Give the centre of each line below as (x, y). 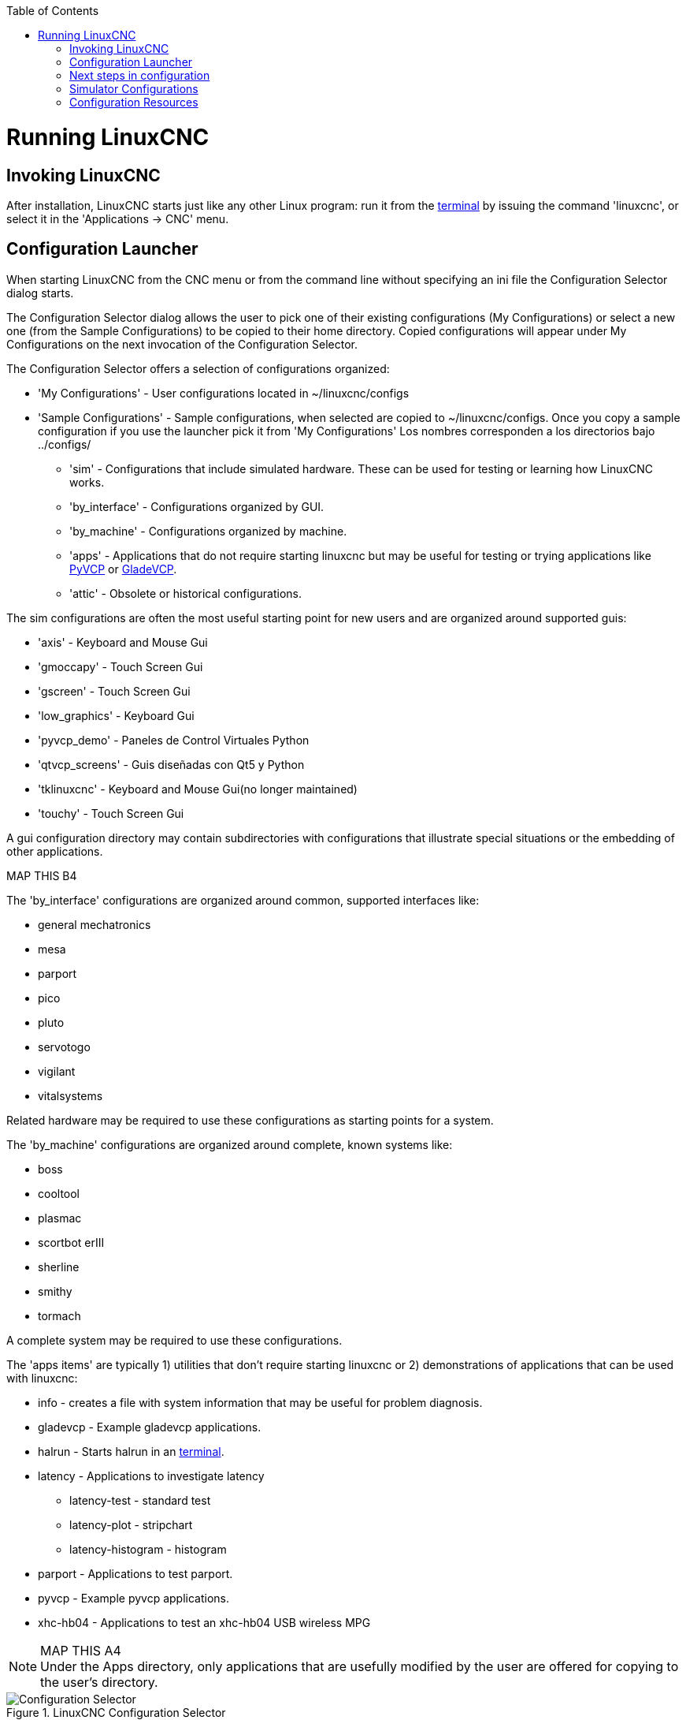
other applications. (55, 851)
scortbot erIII (71, 1242)
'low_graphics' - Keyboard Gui (116, 715)
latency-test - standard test (140, 1500)
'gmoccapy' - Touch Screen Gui (121, 666)
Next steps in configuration (140, 75)
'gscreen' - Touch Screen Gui (114, 691)
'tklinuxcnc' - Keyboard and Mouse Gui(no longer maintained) (198, 789)
